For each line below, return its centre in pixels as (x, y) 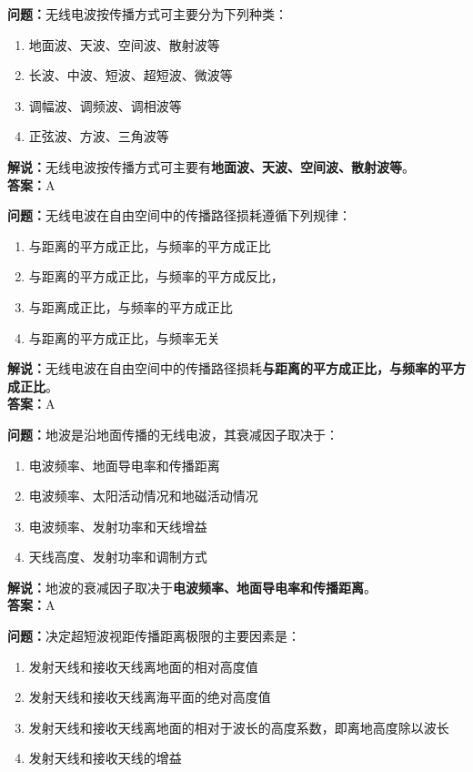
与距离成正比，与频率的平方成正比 (131, 306)
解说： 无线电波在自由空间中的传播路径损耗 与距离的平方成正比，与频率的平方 (236, 368)
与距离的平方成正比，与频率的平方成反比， (156, 276)
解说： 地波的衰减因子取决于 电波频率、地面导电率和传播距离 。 (192, 587)
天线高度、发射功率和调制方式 (118, 557)
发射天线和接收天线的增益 (105, 758)
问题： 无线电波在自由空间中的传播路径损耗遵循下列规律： (179, 215)
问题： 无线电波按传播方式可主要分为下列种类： (147, 14)
